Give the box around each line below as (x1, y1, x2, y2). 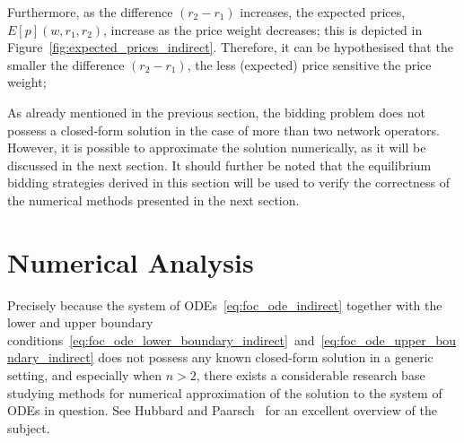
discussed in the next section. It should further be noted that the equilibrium (7, 155, 432, 174)
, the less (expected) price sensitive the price (187, 55, 432, 74)
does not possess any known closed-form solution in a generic (98, 348, 433, 367)
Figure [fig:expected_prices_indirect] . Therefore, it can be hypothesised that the (7, 38, 453, 56)
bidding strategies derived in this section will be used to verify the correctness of (7, 173, 451, 192)
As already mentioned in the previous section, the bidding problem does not (7, 102, 425, 121)
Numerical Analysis (7, 243, 254, 280)
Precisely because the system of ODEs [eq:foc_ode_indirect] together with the (7, 295, 442, 314)
